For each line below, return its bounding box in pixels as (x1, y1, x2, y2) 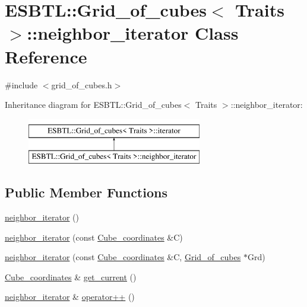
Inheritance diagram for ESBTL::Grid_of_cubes (5, 98, 182, 111)
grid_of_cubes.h (51, 78, 112, 91)
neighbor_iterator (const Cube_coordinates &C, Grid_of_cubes (5, 251, 241, 263)
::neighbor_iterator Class (27, 21, 239, 45)
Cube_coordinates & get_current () (5, 270, 137, 283)
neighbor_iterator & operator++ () (5, 290, 135, 303)
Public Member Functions (5, 183, 167, 202)
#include (5, 78, 38, 91)
